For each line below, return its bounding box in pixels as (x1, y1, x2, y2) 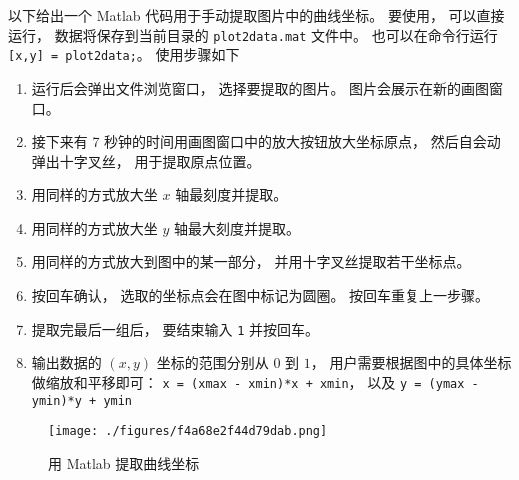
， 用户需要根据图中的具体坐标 (310, 352, 512, 373)
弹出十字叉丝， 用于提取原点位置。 (31, 150, 261, 171)
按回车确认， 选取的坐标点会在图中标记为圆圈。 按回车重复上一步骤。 (31, 285, 490, 306)
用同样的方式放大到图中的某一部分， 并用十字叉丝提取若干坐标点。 (31, 251, 471, 272)
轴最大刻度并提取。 (174, 217, 301, 238)
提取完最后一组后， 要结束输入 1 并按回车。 (31, 318, 319, 339)
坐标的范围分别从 (156, 352, 269, 373)
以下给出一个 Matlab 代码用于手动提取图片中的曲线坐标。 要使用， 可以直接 (8, 5, 505, 25)
